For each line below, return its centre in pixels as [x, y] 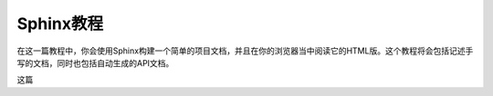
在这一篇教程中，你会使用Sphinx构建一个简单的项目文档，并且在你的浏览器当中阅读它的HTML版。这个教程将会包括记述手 [245, 51]
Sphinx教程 [60, 24]
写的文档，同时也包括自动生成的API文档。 [95, 62]
